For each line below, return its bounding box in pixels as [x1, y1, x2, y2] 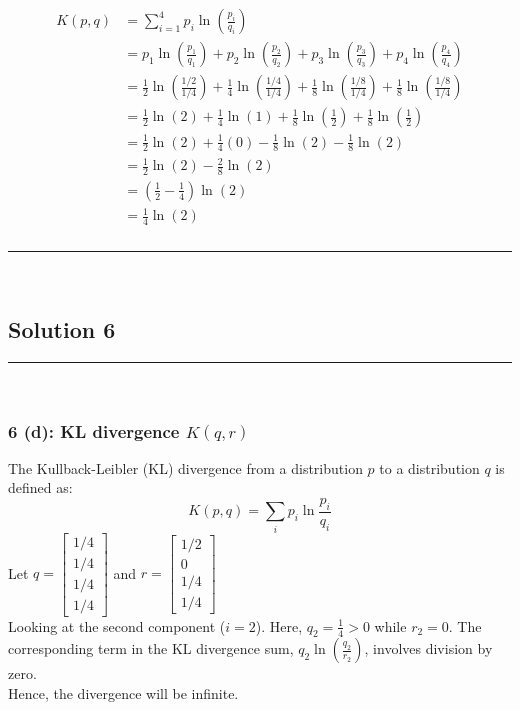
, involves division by [364, 638, 493, 659]
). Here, [255, 615, 303, 636]
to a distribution [379, 457, 480, 478]
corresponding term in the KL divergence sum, [8, 638, 294, 659]
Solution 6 [8, 314, 116, 345]
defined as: [8, 477, 73, 498]
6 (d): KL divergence [8, 418, 180, 443]
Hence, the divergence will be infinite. [8, 683, 239, 704]
